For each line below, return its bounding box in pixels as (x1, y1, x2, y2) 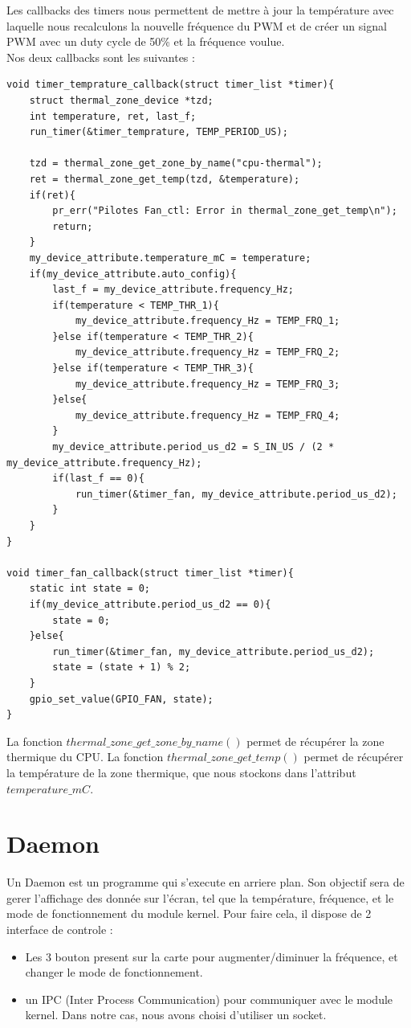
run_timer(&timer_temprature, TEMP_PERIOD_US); (29, 126, 288, 138)
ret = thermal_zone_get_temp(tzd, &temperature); (29, 173, 300, 185)
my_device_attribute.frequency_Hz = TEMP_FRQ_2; (75, 346, 340, 358)
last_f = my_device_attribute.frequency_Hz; (52, 284, 294, 296)
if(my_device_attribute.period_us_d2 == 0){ (29, 598, 271, 610)
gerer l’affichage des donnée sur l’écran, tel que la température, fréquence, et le (6, 889, 394, 906)
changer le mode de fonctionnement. (25, 964, 203, 981)
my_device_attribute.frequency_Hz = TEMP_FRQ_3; (75, 378, 340, 390)
